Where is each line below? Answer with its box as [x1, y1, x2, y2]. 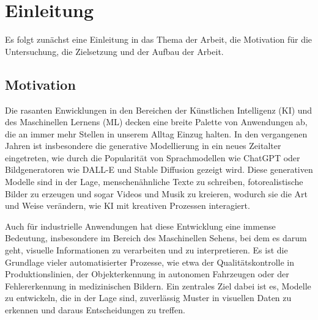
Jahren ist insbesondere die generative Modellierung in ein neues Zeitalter [5, 139, 281, 152]
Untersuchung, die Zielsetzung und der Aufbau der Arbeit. [5, 45, 224, 57]
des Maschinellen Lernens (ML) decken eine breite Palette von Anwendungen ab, [5, 115, 308, 128]
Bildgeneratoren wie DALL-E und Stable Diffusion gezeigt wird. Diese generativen [5, 163, 313, 176]
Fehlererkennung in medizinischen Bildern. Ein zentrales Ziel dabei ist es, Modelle [5, 279, 311, 292]
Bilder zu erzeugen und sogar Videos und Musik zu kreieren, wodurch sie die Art [5, 187, 308, 200]
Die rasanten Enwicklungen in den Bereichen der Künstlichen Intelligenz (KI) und [5, 103, 312, 116]
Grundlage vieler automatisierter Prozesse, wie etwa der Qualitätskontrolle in [5, 255, 294, 268]
